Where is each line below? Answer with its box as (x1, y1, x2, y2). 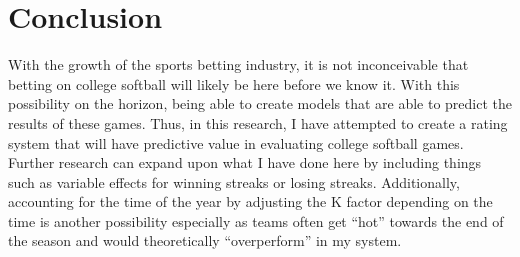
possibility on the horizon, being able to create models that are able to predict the (8, 93, 512, 114)
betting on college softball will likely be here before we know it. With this (8, 73, 460, 94)
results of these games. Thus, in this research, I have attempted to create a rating (8, 112, 508, 133)
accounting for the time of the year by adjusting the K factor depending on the (8, 191, 493, 212)
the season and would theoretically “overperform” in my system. (8, 230, 402, 251)
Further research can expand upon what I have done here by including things (8, 152, 482, 173)
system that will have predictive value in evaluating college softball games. (8, 132, 464, 153)
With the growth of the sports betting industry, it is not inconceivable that (8, 54, 469, 75)
